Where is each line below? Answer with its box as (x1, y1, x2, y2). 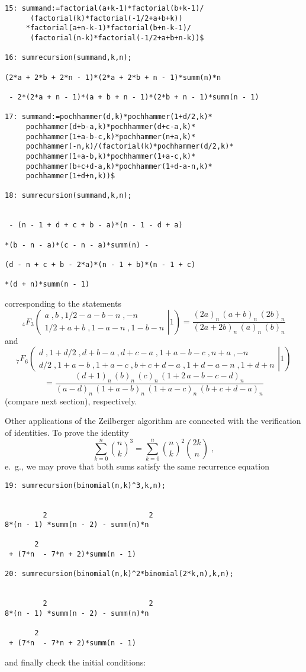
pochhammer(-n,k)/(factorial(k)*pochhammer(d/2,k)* (25, 142, 234, 151)
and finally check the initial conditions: (5, 655, 146, 668)
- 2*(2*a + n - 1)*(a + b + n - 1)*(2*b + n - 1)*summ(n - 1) (9, 92, 259, 101)
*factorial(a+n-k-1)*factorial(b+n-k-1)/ (25, 24, 191, 33)
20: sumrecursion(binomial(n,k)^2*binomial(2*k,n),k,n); (5, 570, 234, 578)
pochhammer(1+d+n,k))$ (25, 172, 115, 181)
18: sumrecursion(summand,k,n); (5, 191, 132, 200)
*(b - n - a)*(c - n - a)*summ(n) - (5, 240, 149, 249)
